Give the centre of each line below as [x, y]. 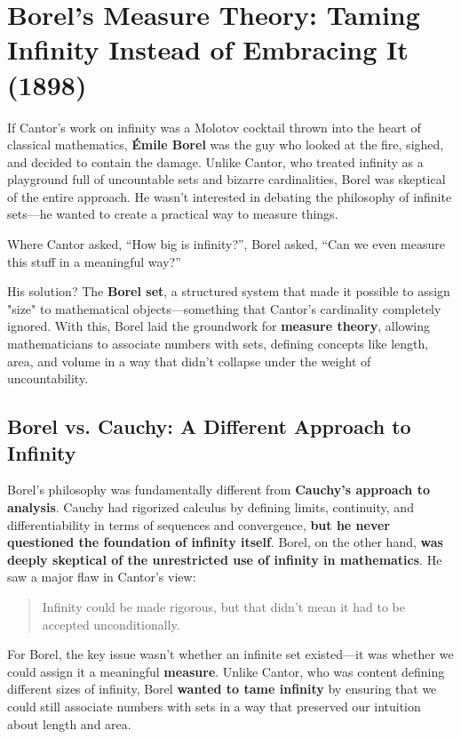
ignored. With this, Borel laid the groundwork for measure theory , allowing [219, 326]
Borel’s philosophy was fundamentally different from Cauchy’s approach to [219, 490]
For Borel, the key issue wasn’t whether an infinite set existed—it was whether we [230, 654]
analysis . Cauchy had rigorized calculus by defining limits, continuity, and [211, 507]
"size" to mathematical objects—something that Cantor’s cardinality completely [224, 308]
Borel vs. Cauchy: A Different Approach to [209, 426]
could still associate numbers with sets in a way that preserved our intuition [214, 706]
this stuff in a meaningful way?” [94, 261]
